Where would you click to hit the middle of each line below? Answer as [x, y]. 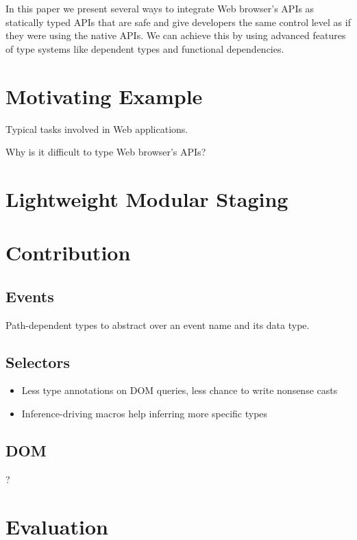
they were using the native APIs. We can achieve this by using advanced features [176, 35]
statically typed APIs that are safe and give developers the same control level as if [178, 22]
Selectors [38, 361]
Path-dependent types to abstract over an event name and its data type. [158, 324]
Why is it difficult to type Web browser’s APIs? [106, 152]
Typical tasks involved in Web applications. [97, 128]
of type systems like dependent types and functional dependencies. [145, 48]
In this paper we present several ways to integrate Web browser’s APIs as [160, 8]
